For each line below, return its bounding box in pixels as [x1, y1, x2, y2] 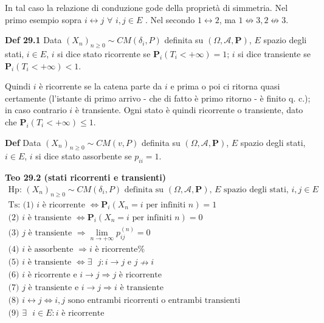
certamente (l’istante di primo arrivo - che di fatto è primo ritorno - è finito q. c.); [5, 91, 311, 104]
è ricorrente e [27, 271, 77, 280]
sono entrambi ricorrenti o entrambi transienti [67, 296, 241, 305]
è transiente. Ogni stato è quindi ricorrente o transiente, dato [75, 103, 303, 116]
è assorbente [27, 245, 74, 254]
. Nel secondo [145, 13, 195, 26]
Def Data [5, 136, 41, 148]
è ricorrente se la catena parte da [39, 80, 162, 92]
